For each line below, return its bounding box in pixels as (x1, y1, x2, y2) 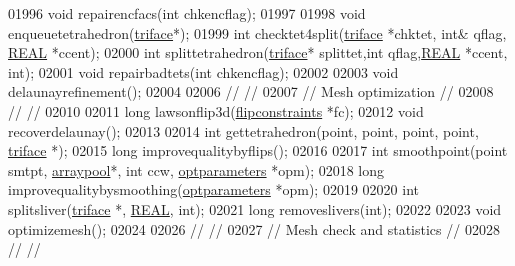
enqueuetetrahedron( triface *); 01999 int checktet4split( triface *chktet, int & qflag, (8, 22, 507, 43)
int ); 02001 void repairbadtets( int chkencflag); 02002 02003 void (8, 61, 399, 82)
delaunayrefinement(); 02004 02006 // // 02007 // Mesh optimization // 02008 (8, 81, 494, 102)
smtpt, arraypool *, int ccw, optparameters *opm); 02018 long (8, 159, 385, 180)
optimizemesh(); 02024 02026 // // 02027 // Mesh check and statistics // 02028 (8, 218, 500, 239)
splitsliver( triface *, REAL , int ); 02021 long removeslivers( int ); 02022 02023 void (8, 198, 502, 219)
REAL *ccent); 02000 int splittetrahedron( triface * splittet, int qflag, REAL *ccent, (8, 42, 508, 63)
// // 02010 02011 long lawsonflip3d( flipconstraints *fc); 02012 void (8, 100, 424, 121)
